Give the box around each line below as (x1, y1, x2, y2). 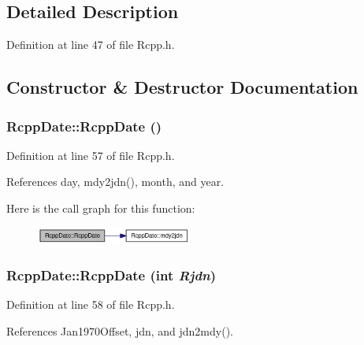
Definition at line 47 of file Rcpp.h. (6, 36, 175, 53)
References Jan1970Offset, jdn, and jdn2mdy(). (6, 322, 233, 339)
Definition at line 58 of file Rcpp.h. (6, 295, 175, 312)
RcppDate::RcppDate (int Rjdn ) (6, 265, 217, 284)
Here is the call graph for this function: (6, 199, 195, 216)
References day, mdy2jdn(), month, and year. (6, 173, 225, 190)
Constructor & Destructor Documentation (6, 75, 358, 99)
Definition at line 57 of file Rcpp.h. (6, 147, 175, 163)
